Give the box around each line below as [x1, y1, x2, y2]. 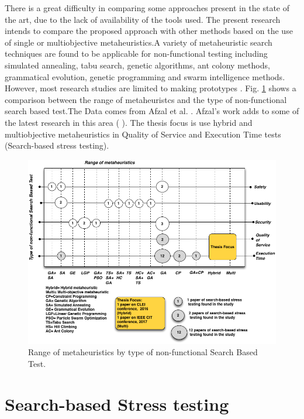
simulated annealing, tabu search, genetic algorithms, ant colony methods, [5, 59, 270, 71]
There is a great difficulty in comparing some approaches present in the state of [5, 2, 290, 13]
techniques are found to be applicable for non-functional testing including [5, 47, 268, 60]
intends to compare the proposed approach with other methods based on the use [5, 25, 293, 37]
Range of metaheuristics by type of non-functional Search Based [28, 346, 258, 358]
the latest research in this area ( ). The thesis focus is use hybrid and [5, 116, 253, 128]
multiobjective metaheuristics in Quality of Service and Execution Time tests [5, 128, 281, 140]
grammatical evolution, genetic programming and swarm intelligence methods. [5, 70, 285, 83]
